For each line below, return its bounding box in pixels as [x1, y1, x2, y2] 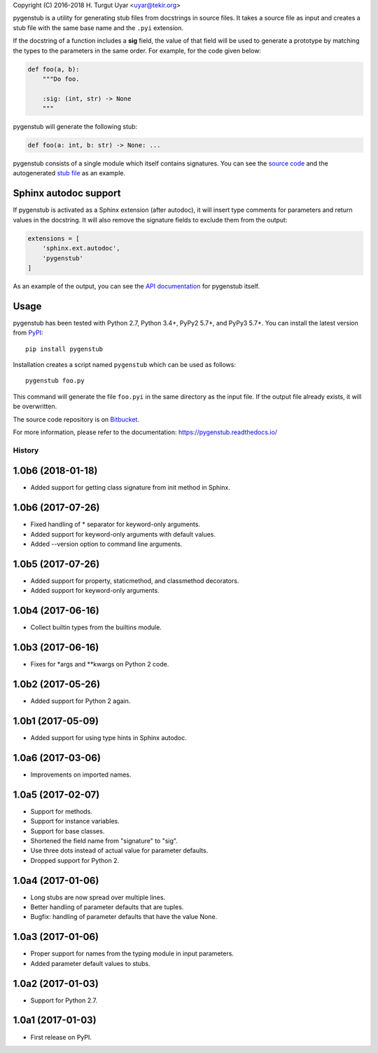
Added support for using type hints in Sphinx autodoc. [30, 734, 187, 742]
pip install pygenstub [25, 344, 104, 353]
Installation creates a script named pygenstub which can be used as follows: [13, 360, 236, 368]
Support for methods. [30, 807, 92, 815]
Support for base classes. [30, 826, 105, 835]
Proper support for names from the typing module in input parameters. [30, 949, 234, 958]
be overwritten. [13, 402, 57, 410]
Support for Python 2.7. [30, 996, 98, 1005]
